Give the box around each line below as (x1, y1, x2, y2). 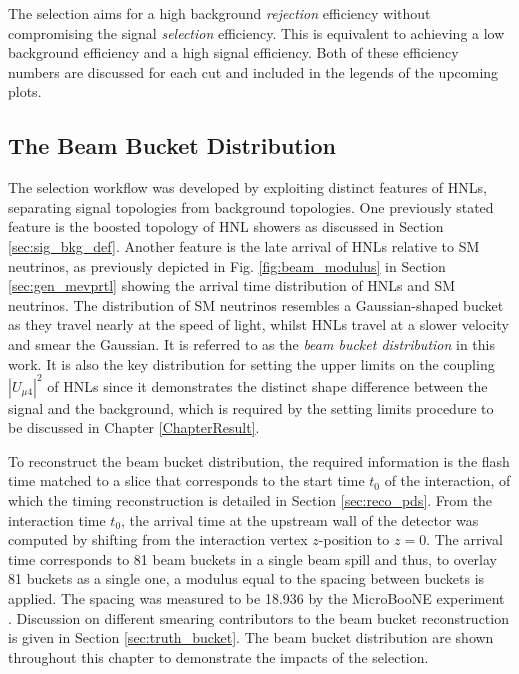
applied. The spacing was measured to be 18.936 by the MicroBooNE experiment (8, 587, 505, 608)
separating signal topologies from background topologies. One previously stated (8, 196, 494, 217)
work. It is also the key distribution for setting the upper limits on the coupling (8, 353, 495, 374)
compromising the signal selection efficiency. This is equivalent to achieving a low (8, 22, 505, 43)
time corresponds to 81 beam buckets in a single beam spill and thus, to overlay (8, 548, 497, 569)
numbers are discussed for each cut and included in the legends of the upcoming (8, 61, 499, 82)
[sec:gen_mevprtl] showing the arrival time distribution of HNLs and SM (8, 275, 456, 296)
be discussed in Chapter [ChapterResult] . (8, 417, 260, 438)
